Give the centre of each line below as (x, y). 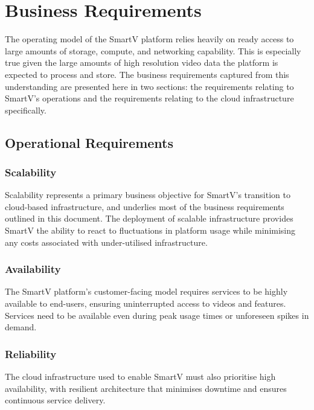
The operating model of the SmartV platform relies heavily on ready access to (149, 39)
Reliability (31, 354)
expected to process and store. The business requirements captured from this (147, 74)
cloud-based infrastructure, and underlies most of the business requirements (145, 206)
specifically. (26, 110)
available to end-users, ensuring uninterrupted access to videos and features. (146, 303)
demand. (21, 327)
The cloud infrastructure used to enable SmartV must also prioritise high (140, 376)
